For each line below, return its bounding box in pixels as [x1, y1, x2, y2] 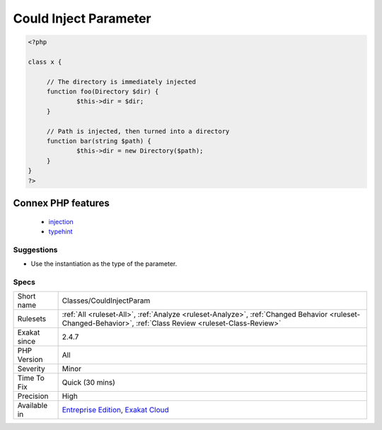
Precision [17, 391, 49, 401]
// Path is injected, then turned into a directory [46, 127, 230, 135]
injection [48, 217, 74, 226]
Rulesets [17, 314, 46, 324]
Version [17, 354, 43, 364]
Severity [17, 364, 45, 374]
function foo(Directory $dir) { [46, 88, 159, 95]
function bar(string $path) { [46, 137, 151, 145]
